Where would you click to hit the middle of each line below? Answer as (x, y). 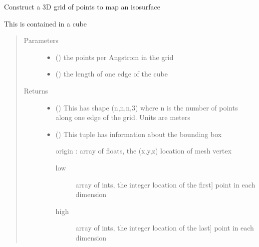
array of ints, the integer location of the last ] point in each (165, 228)
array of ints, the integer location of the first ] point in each (165, 184)
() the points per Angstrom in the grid (115, 57)
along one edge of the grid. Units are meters (123, 117)
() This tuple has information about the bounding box (138, 134)
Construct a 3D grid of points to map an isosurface (82, 6)
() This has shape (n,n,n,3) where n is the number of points (147, 107)
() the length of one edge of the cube (112, 74)
